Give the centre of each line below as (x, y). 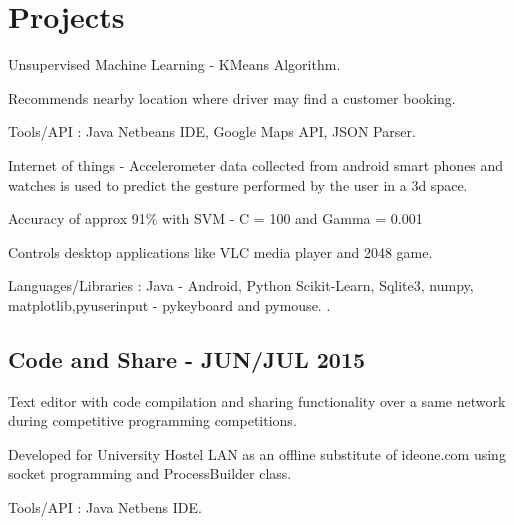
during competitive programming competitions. (152, 420)
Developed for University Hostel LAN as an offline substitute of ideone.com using (257, 453)
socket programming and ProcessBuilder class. (150, 473)
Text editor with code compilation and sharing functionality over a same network (257, 400)
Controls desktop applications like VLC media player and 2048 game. (220, 251)
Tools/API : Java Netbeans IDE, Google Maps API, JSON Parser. (212, 131)
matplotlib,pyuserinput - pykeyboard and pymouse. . (169, 304)
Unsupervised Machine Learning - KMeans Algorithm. (174, 64)
